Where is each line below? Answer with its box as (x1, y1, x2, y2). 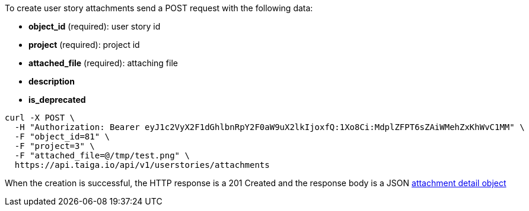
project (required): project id (28, 40, 140, 50)
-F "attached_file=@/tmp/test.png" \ (14, 151, 190, 160)
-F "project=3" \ (14, 141, 95, 151)
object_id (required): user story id (28, 21, 161, 31)
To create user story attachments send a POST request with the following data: (5, 3, 313, 13)
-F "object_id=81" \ (14, 132, 110, 141)
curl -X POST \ (5, 113, 75, 122)
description (28, 76, 75, 86)
